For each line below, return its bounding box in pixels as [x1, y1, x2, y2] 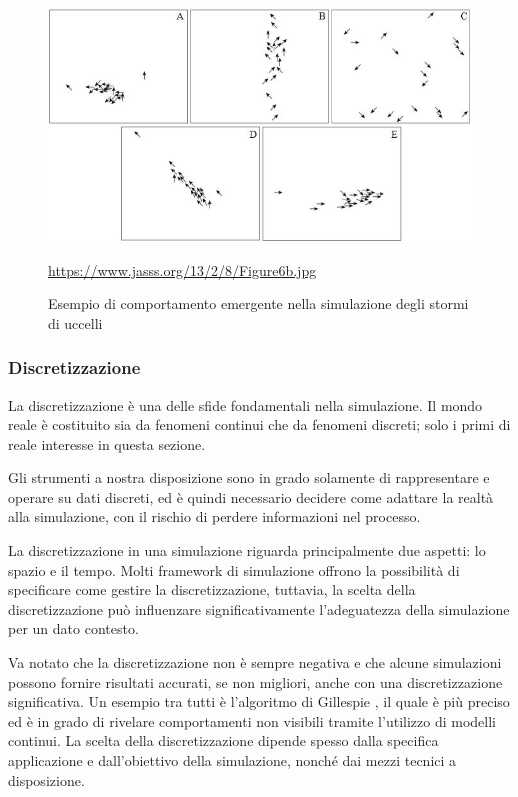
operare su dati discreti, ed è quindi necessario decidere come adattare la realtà [8, 486, 494, 507]
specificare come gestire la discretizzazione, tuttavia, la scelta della [8, 579, 416, 600]
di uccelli [48, 312, 103, 333]
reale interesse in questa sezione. [8, 433, 206, 454]
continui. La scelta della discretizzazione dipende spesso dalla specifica [8, 730, 439, 751]
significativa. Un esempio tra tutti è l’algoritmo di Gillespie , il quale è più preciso [8, 691, 510, 712]
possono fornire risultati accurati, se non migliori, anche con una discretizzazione [8, 671, 503, 692]
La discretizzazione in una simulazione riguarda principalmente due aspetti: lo [8, 540, 486, 561]
